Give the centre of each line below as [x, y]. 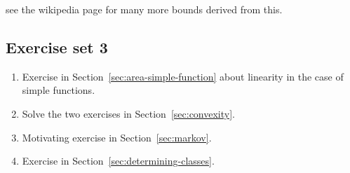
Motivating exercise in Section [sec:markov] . [117, 137]
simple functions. [59, 90]
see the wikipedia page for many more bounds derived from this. [144, 9]
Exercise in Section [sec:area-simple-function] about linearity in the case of [183, 76]
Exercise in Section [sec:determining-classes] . [118, 161]
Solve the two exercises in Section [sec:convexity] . [128, 113]
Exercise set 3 [57, 47]
